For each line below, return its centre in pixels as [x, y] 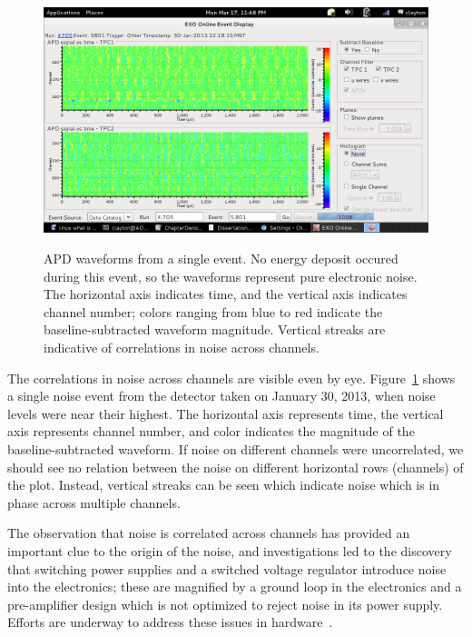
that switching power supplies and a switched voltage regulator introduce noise [227, 568]
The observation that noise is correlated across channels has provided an [209, 533]
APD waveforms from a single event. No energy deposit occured [221, 259]
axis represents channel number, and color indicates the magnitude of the [211, 431]
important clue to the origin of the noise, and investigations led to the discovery [230, 550]
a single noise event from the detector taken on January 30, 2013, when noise [221, 396]
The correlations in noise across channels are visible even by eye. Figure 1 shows [231, 378]
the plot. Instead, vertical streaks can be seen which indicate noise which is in [224, 485]
